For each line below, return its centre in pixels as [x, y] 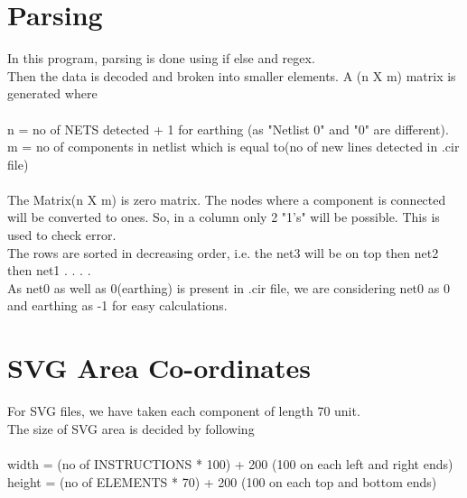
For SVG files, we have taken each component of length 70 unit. [184, 411]
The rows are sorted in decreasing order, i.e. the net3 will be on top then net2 [223, 252]
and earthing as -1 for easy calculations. [117, 305]
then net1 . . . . [49, 270]
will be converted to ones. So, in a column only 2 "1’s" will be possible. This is [224, 217]
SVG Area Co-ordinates [159, 368]
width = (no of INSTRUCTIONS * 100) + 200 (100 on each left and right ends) [230, 463]
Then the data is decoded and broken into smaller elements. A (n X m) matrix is [232, 75]
